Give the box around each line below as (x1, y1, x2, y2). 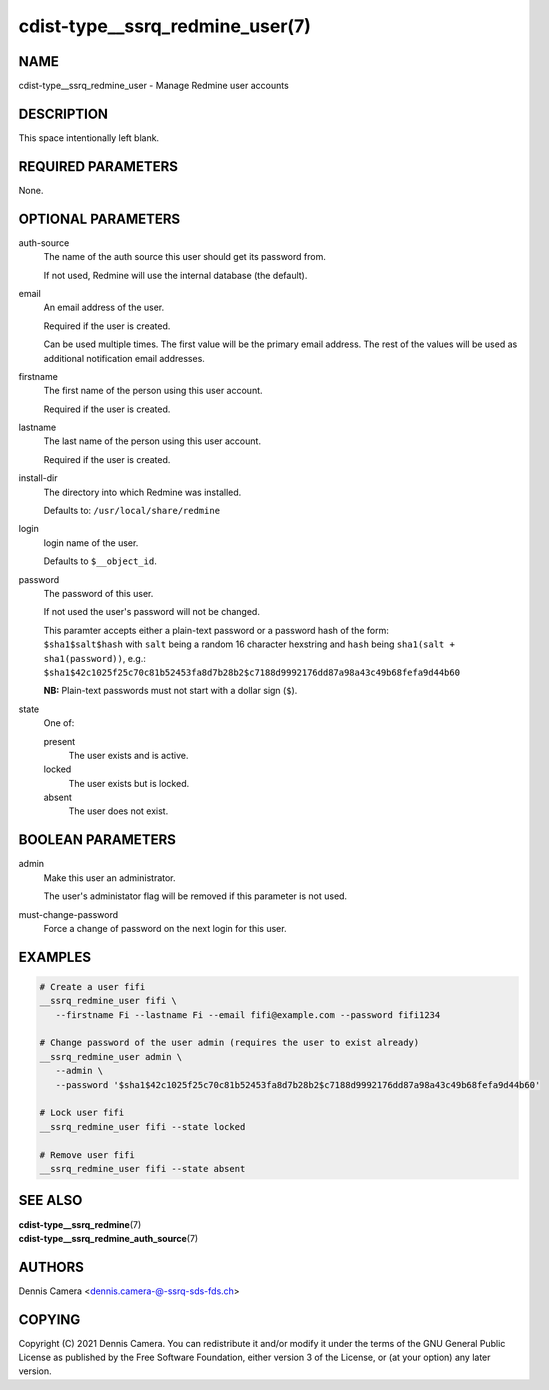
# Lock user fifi (39, 1107, 125, 1119)
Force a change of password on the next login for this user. (43, 922, 287, 934)
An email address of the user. (43, 301, 165, 314)
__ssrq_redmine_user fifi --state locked (39, 1121, 246, 1132)
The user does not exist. (68, 805, 169, 817)
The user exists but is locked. (68, 777, 190, 789)
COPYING (18, 1311, 81, 1328)
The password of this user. (43, 587, 154, 599)
